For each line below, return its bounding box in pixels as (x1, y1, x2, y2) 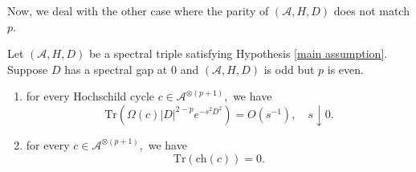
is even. (327, 60, 364, 77)
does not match (333, 2, 410, 18)
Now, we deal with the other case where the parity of (7, 2, 269, 18)
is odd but (263, 60, 315, 77)
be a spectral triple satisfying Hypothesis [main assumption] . (88, 45, 388, 62)
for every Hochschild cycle (26, 88, 154, 104)
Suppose (7, 60, 48, 77)
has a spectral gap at (64, 60, 168, 77)
